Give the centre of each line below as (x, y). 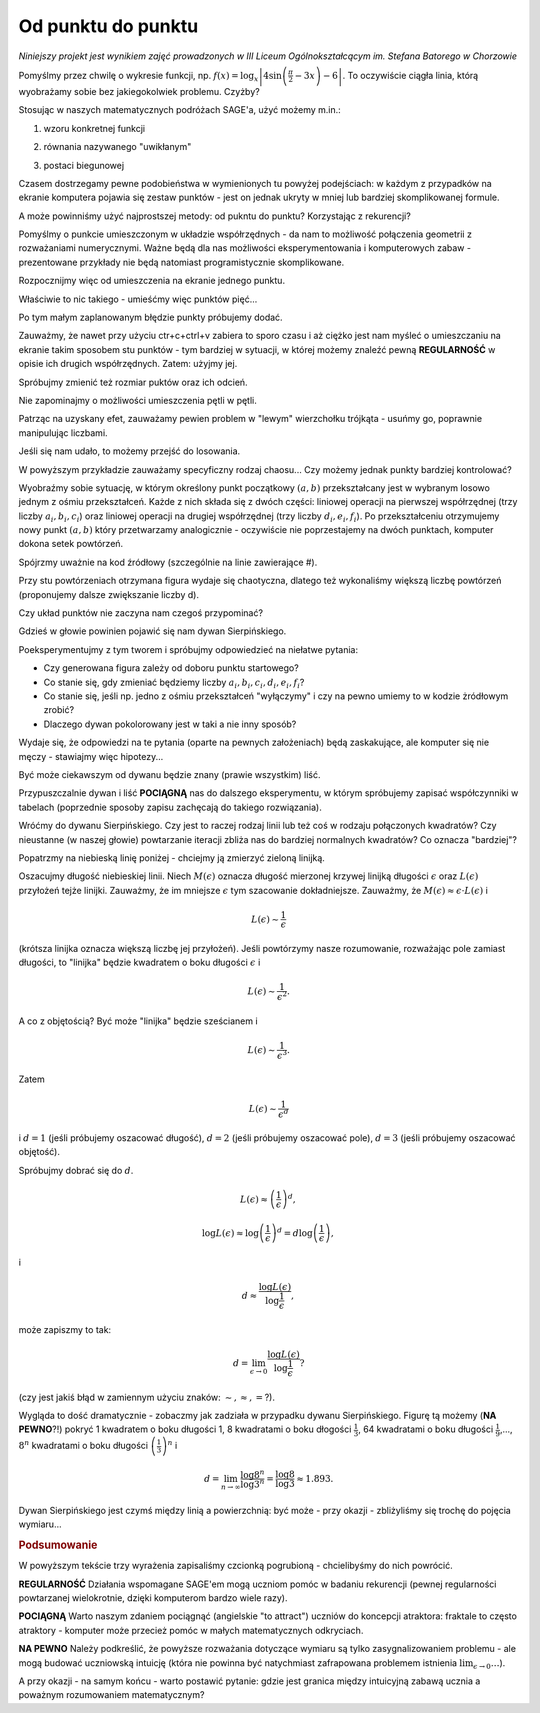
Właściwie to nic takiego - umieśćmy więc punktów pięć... (138, 299)
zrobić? (59, 710)
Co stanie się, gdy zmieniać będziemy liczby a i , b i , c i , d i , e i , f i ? (174, 683)
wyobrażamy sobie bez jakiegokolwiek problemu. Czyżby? (139, 91)
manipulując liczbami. (63, 432)
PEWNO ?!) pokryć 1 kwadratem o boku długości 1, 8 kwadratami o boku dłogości (185, 1429)
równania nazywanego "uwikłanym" (117, 147)
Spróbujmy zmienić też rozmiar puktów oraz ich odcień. (133, 382)
